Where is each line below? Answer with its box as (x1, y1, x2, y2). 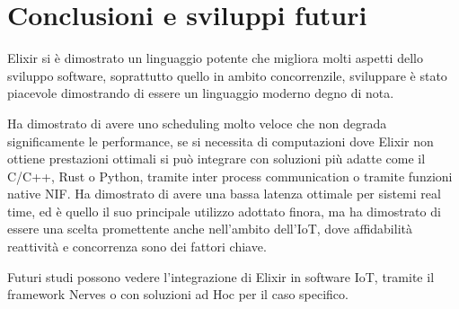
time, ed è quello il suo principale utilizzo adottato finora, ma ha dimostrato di (7, 201, 441, 220)
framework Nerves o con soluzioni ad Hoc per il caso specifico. (7, 285, 349, 304)
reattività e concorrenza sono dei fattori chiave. (7, 237, 267, 256)
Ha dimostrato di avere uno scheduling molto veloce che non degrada (7, 113, 387, 132)
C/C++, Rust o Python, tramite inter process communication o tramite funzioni (7, 166, 453, 185)
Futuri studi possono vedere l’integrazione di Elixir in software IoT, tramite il (7, 267, 435, 286)
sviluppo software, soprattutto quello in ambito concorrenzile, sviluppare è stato (7, 66, 447, 84)
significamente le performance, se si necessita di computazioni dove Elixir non (7, 131, 434, 150)
